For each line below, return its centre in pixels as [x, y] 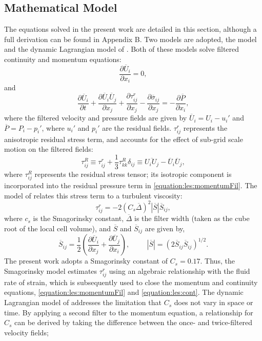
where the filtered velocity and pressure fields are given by [96, 118]
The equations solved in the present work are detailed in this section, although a [130, 29]
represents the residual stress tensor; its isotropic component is [133, 174]
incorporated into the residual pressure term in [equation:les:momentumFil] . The [131, 185]
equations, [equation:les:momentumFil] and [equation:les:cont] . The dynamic [124, 292]
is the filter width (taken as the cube [192, 218]
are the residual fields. [137, 127]
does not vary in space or [214, 302]
